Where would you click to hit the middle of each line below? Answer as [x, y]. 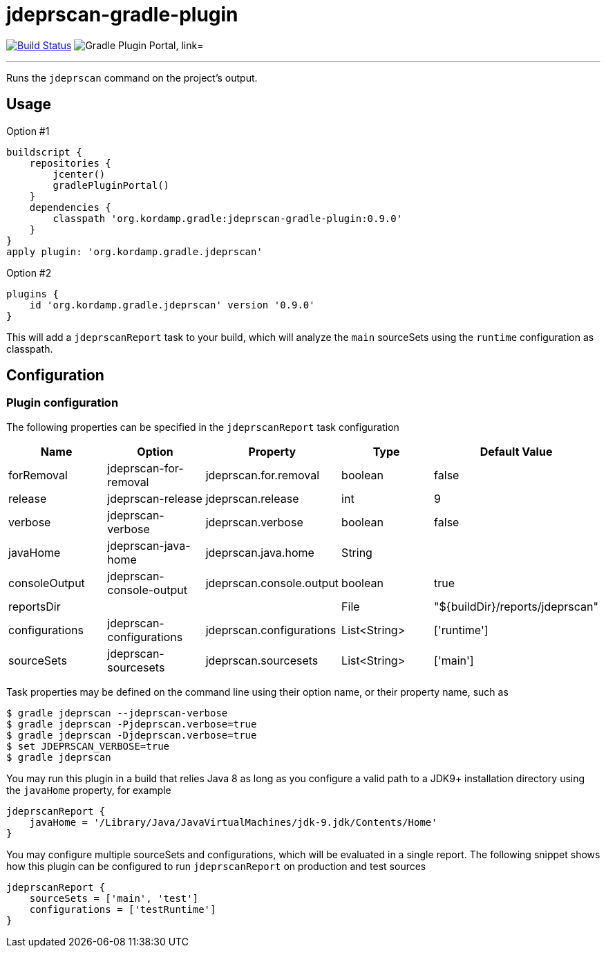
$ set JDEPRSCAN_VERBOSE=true [88, 746]
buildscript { [44, 152]
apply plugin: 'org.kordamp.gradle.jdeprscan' [134, 251]
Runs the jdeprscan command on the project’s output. [132, 77]
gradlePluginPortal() [111, 185]
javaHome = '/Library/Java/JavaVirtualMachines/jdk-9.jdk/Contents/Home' [233, 822]
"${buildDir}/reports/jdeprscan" [516, 606]
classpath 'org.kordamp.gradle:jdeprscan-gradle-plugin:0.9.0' [228, 218]
